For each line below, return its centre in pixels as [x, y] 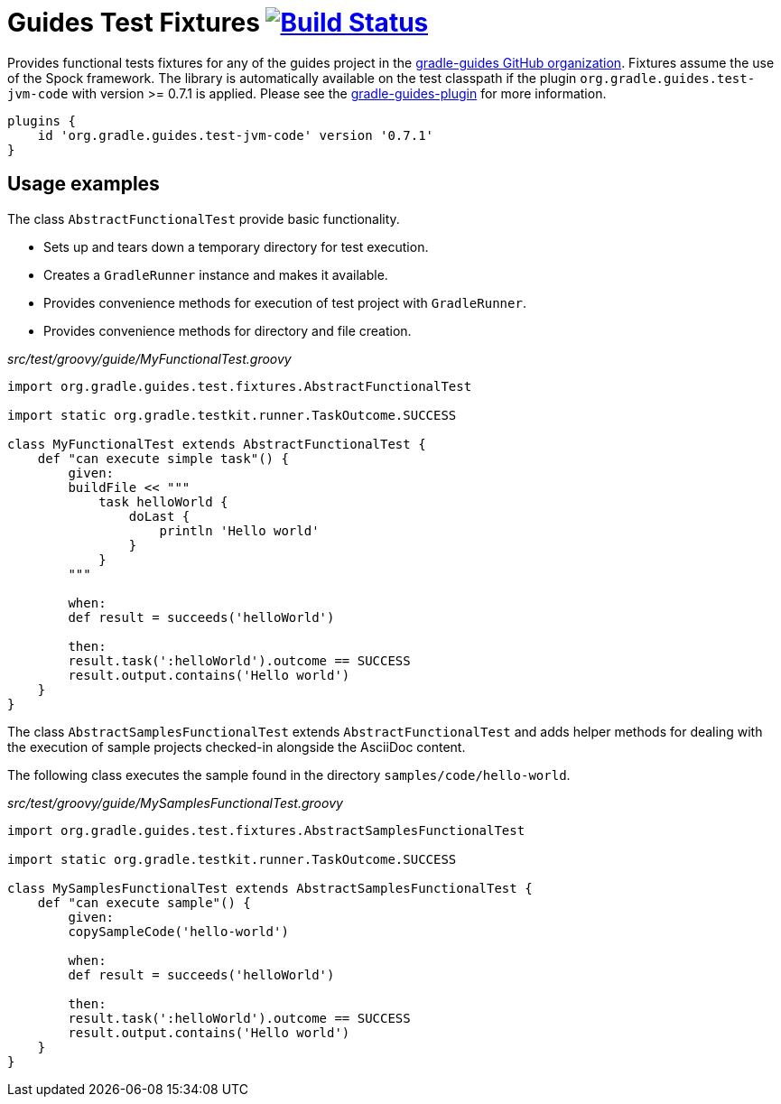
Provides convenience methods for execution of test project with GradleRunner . [285, 302]
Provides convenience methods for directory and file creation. [228, 330]
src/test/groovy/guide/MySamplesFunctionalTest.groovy [175, 802]
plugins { [42, 121]
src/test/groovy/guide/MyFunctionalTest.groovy [149, 358]
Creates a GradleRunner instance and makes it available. [216, 274]
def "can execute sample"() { [144, 902]
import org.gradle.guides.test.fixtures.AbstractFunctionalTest [240, 386]
